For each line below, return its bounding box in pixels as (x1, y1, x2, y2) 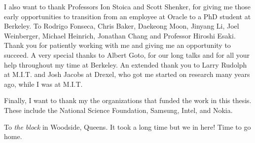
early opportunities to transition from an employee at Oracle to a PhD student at (4, 11, 251, 21)
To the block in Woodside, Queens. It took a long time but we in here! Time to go (4, 121, 251, 132)
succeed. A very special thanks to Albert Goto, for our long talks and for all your (4, 49, 250, 60)
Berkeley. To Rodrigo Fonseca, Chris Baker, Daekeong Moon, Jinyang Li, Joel (4, 21, 239, 31)
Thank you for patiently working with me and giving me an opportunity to (4, 40, 231, 50)
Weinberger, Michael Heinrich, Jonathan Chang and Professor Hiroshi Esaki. (4, 30, 236, 40)
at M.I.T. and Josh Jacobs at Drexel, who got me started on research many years (4, 69, 250, 79)
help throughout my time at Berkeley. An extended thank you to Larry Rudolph (4, 59, 247, 70)
